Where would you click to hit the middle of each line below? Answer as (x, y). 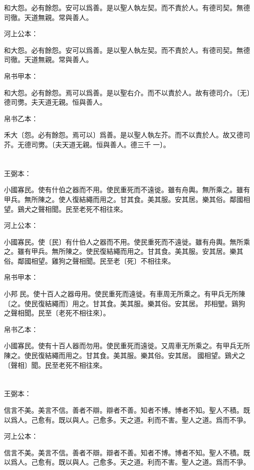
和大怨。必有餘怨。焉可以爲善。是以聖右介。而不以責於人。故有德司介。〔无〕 (127, 92)
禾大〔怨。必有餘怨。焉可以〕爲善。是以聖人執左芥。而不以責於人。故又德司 (127, 135)
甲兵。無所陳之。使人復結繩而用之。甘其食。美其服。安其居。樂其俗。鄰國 (124, 199)
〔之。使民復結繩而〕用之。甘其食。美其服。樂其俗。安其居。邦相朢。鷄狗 (125, 303)
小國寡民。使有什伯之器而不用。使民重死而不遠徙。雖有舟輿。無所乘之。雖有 (127, 190)
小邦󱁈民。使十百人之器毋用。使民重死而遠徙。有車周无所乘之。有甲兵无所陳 (125, 294)
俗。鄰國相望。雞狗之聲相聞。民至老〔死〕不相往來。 (89, 260)
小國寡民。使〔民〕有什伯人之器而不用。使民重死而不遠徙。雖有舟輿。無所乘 (127, 241)
